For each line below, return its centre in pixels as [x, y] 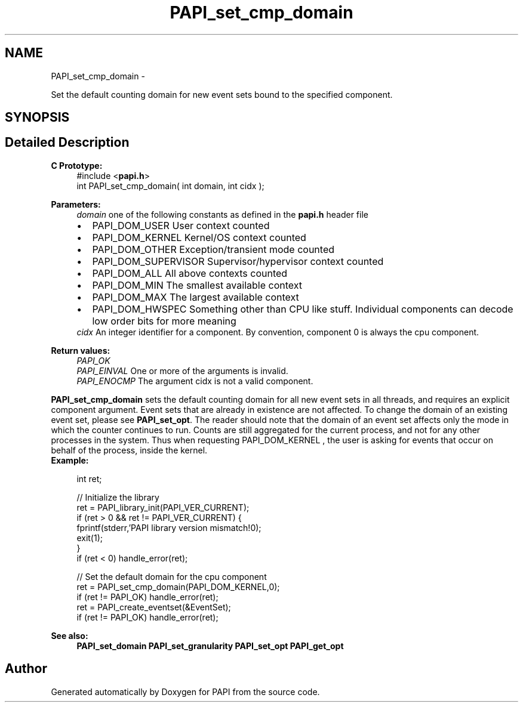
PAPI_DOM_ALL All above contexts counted [190, 273]
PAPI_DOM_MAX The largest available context [196, 297]
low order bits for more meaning [164, 321]
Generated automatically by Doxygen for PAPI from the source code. [185, 691]
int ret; [89, 478]
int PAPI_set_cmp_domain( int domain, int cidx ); [170, 186]
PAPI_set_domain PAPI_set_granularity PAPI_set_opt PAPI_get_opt [210, 646]
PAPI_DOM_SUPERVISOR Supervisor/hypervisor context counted [238, 261]
